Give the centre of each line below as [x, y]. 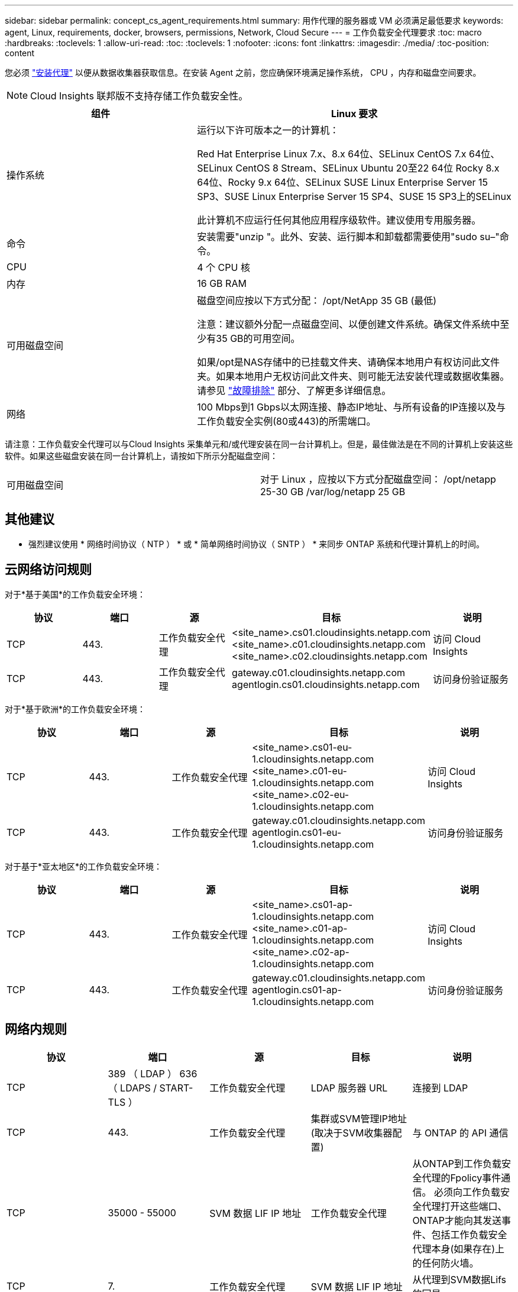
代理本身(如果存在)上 [459, 1249]
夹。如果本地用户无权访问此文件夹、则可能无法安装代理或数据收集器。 [353, 376]
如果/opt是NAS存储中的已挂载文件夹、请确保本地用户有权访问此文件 [349, 362]
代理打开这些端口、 [464, 1206]
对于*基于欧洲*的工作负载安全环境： [75, 709]
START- [176, 1088]
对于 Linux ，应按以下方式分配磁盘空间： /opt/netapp [378, 479]
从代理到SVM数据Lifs [459, 1279]
